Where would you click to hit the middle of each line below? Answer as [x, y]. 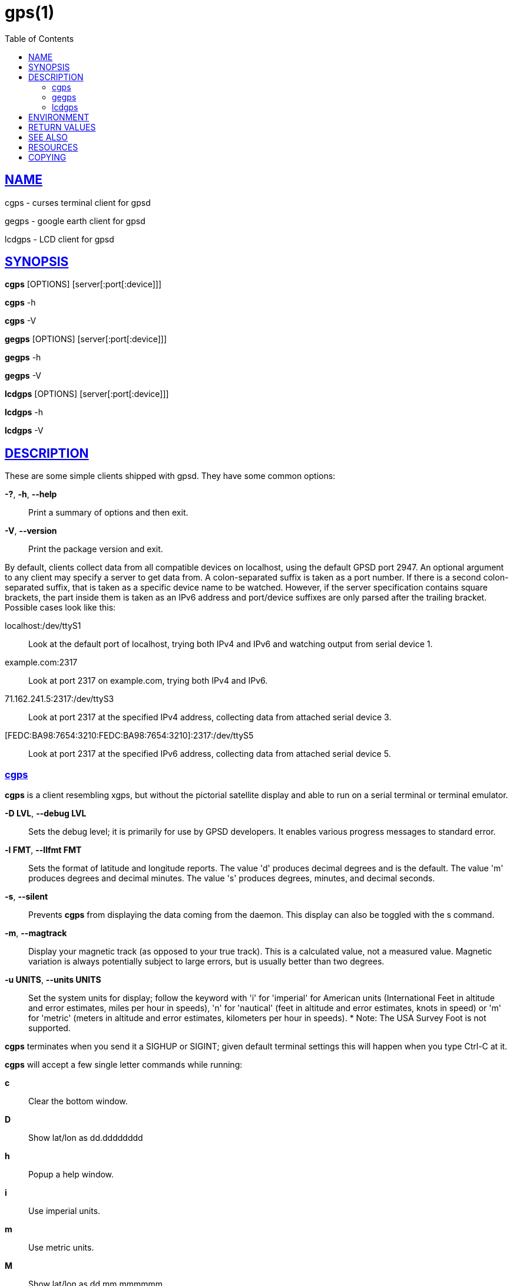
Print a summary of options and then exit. [108, 513]
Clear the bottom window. [78, 1101]
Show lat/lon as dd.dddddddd [86, 1138]
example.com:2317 [41, 662]
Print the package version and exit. [96, 549]
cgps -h [20, 303]
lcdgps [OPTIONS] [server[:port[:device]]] [87, 394]
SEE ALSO [48, 137]
